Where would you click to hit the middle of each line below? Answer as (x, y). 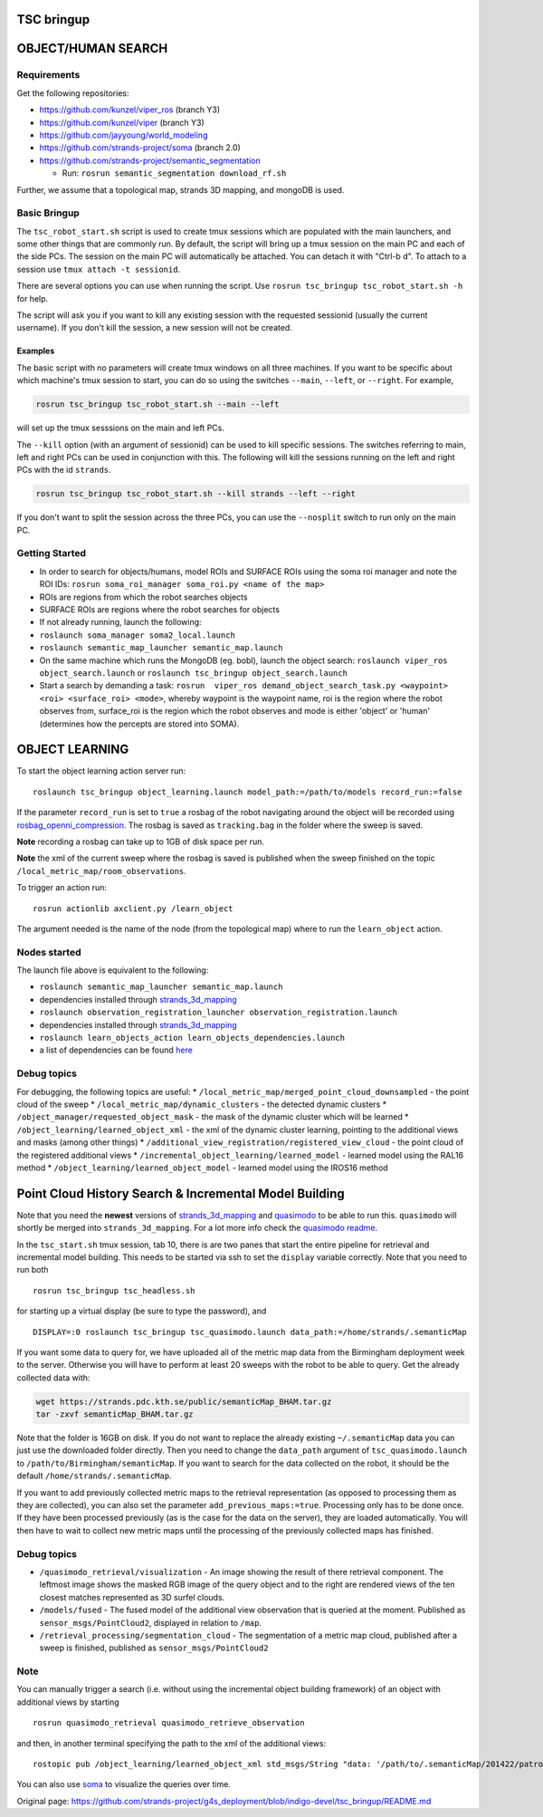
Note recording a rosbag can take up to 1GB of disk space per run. (140, 841)
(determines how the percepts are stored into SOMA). (139, 724)
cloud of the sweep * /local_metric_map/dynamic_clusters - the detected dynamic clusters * (202, 1104)
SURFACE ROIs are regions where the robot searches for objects (160, 609)
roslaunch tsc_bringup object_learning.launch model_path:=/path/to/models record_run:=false (248, 792)
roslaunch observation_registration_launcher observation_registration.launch (219, 1013)
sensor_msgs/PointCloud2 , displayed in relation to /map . (151, 1622)
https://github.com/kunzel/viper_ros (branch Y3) (130, 110)
